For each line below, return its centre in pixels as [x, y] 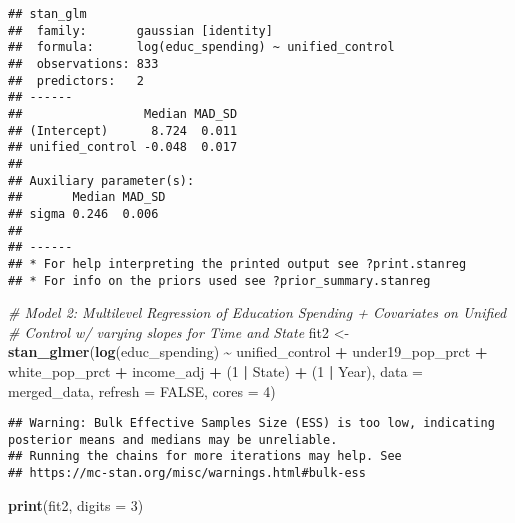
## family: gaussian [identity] [140, 30]
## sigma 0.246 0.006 [83, 213]
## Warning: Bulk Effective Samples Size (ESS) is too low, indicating [251, 423]
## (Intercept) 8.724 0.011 [123, 130]
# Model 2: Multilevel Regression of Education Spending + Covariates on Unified [257, 312]
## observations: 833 [83, 63]
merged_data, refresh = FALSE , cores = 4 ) [142, 390]
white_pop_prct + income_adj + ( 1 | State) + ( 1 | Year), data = [215, 370]
